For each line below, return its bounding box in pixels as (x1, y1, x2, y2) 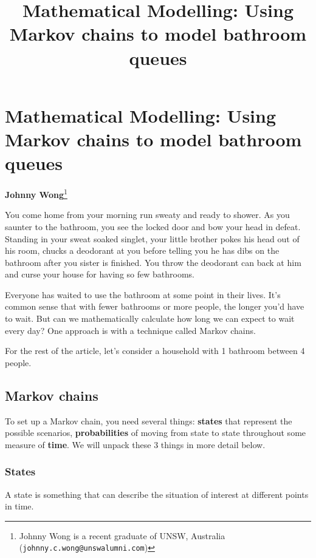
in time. (5, 500, 34, 512)
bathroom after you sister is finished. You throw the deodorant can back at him (5, 256, 301, 268)
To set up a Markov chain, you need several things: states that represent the (5, 414, 292, 427)
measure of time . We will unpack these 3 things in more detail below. (5, 438, 266, 451)
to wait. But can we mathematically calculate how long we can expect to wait (5, 312, 295, 325)
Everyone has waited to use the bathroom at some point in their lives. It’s (5, 288, 281, 301)
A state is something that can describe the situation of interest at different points (5, 488, 309, 500)
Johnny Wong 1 (5, 186, 67, 200)
